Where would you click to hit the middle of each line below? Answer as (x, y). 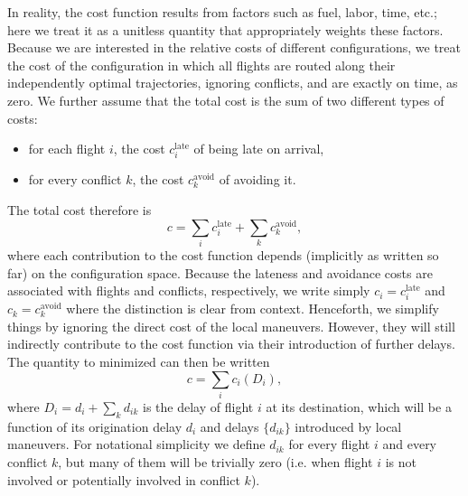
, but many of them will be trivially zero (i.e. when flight (215, 461)
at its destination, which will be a (359, 406)
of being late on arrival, (259, 149)
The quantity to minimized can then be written (139, 362)
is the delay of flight (198, 406)
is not (401, 461)
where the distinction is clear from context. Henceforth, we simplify (253, 309)
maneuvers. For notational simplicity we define (136, 444)
